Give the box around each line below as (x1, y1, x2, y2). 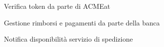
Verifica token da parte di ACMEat (4, 1, 110, 11)
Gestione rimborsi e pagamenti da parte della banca (4, 17, 160, 27)
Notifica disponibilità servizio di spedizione (4, 34, 133, 44)
